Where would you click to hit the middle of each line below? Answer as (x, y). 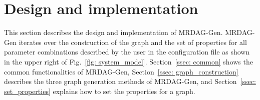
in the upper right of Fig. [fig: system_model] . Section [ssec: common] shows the (128, 61)
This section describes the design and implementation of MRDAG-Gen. (113, 32)
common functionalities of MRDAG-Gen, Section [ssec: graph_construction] (121, 71)
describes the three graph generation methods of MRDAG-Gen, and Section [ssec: (130, 81)
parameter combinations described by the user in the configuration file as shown (127, 52)
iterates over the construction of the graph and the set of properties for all (133, 42)
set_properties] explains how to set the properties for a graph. (100, 91)
